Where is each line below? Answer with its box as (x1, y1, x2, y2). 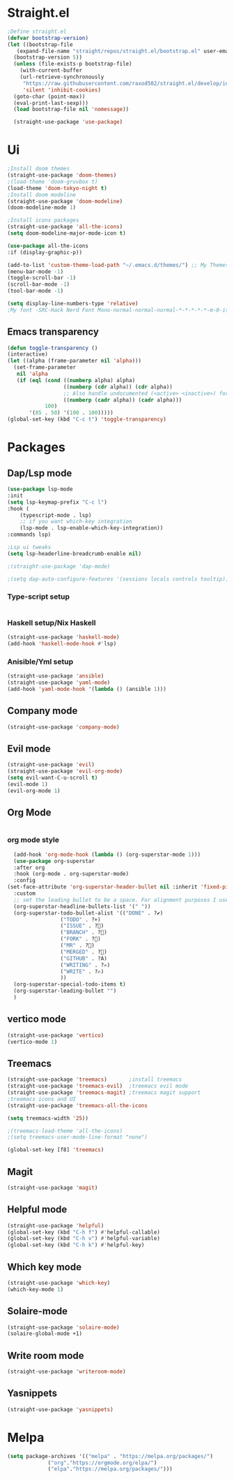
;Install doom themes (7, 166, 70, 173)
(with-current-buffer (19, 67, 82, 74)
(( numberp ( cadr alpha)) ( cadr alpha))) (63, 396, 182, 403)
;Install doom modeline (7, 191, 77, 198)
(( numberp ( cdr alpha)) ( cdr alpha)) (63, 383, 173, 391)
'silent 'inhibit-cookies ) (22, 86, 101, 94)
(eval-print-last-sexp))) (13, 99, 89, 106)
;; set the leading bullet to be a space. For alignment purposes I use (13, 896, 229, 903)
